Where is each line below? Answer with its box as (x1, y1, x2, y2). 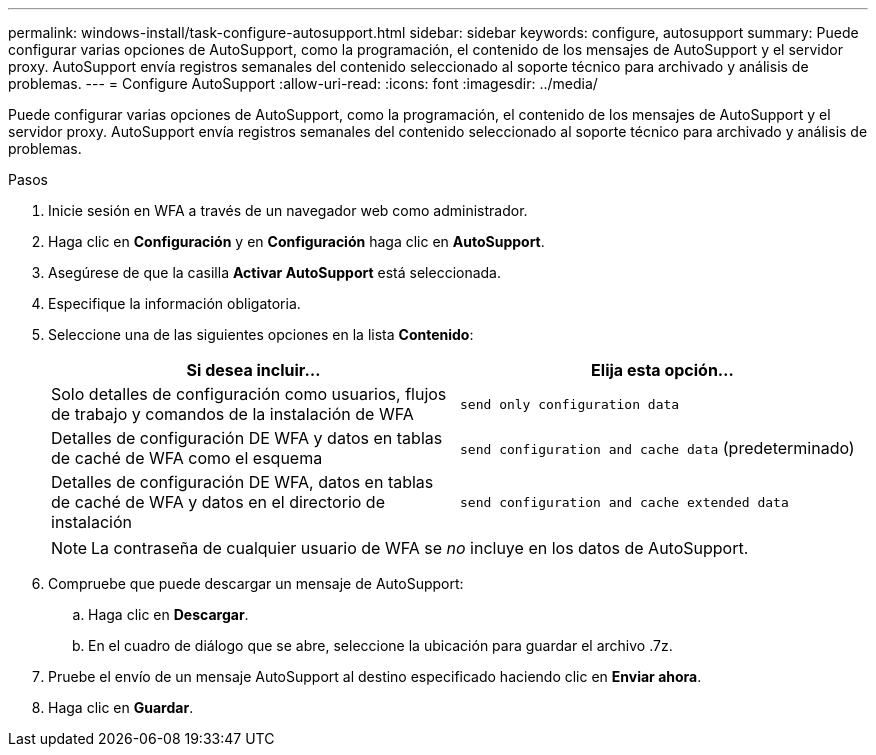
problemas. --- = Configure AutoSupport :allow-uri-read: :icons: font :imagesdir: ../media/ (8, 75, 598, 92)
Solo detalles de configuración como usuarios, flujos (51, 384, 447, 404)
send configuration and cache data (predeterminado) (460, 438, 855, 458)
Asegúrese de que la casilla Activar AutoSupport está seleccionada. (48, 264, 502, 281)
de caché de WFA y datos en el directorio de (51, 492, 385, 512)
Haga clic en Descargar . (88, 606, 249, 623)
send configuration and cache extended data (460, 494, 789, 510)
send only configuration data (460, 396, 680, 412)
